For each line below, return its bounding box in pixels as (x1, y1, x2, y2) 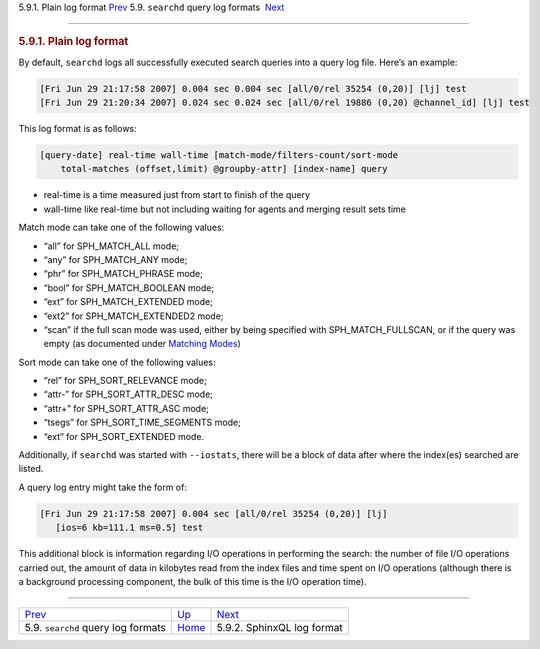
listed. (18, 463, 44, 475)
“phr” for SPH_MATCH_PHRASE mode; (43, 268, 204, 280)
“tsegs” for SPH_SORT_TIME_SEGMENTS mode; (43, 416, 242, 429)
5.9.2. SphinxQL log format (216, 621, 344, 635)
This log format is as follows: (18, 123, 137, 135)
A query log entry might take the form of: (18, 481, 187, 493)
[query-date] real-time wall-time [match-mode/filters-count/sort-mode (39, 150, 399, 160)
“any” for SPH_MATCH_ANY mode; (43, 253, 188, 265)
